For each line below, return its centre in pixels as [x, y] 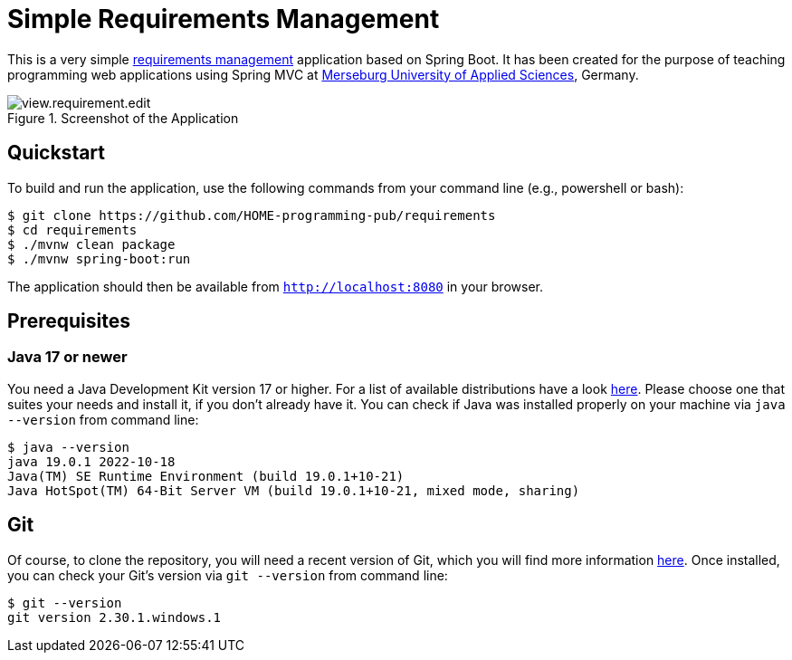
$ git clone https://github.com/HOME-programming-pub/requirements [252, 215]
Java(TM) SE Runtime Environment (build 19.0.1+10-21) [206, 476]
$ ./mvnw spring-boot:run [99, 258]
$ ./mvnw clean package [91, 244]
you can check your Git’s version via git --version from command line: [228, 575]
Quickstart [57, 153]
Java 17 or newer [67, 357]
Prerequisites [69, 321]
